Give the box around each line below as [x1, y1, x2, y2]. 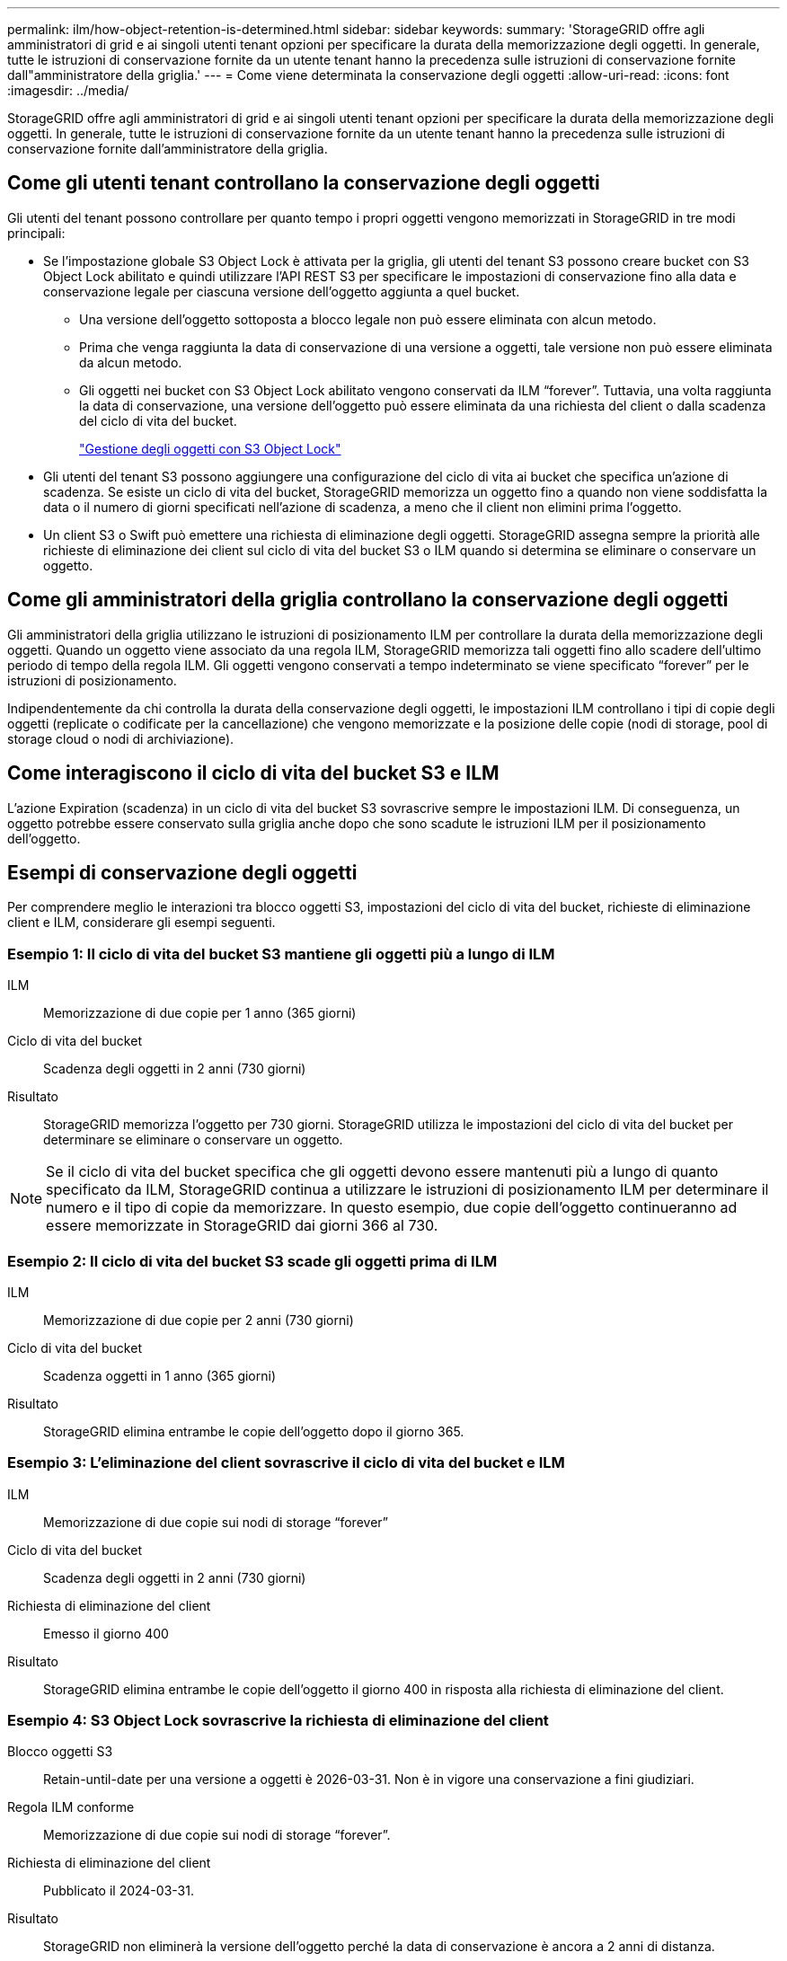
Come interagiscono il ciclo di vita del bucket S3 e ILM [7, 762, 500, 785]
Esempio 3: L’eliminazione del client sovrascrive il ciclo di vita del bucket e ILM [7, 1453, 565, 1472]
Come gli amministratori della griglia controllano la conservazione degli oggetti [7, 588, 729, 612]
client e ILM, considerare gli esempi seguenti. [7, 914, 276, 931]
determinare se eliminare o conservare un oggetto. [43, 1132, 343, 1148]
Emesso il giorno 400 [43, 1625, 169, 1641]
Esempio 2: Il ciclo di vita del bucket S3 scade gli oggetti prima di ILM [7, 1251, 498, 1270]
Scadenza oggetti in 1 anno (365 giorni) [43, 1367, 277, 1383]
